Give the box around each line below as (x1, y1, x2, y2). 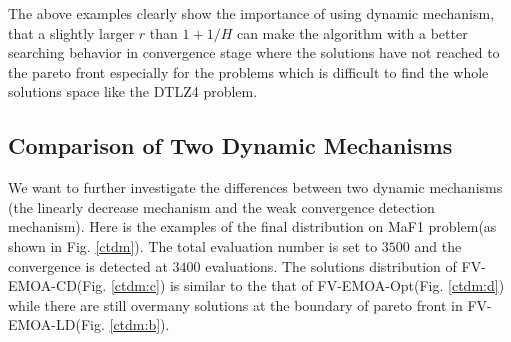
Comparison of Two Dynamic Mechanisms (8, 130, 453, 161)
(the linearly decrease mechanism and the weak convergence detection (8, 196, 435, 217)
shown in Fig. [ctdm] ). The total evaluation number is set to (8, 235, 378, 256)
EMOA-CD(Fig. (8, 275, 107, 296)
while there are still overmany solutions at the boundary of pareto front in (8, 294, 463, 315)
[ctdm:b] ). (109, 314, 170, 335)
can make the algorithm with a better (236, 22, 468, 43)
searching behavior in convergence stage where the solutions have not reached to (8, 42, 500, 63)
